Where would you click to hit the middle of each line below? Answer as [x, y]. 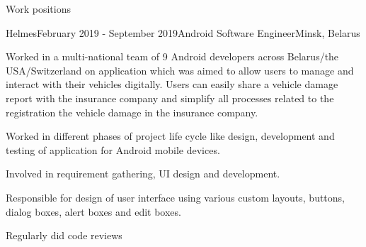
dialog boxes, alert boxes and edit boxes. [93, 211]
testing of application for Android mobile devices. [113, 149]
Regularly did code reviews [64, 235]
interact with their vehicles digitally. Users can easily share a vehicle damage [172, 84]
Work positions [38, 9]
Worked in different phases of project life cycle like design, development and [170, 136]
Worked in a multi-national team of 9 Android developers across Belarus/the [172, 56]
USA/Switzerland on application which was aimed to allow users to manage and [180, 70]
